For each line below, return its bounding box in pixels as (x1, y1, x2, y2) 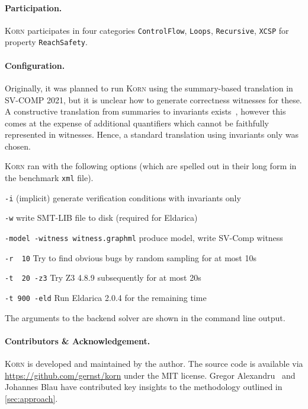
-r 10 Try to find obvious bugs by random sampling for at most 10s (5, 251, 256, 264)
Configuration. (5, 59, 65, 71)
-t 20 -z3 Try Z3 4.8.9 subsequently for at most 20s (5, 271, 201, 284)
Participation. (5, 1, 62, 14)
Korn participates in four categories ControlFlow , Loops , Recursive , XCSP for (5, 24, 289, 36)
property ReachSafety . (5, 36, 88, 48)
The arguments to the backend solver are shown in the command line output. (5, 311, 285, 324)
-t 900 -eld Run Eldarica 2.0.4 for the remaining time (5, 291, 207, 303)
